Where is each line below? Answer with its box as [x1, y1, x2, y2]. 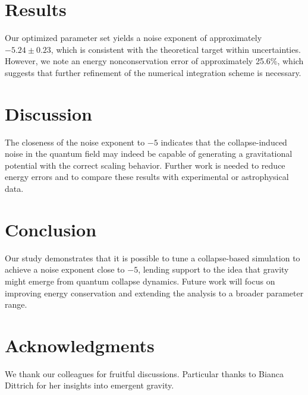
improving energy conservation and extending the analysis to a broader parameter [5, 286, 304, 299]
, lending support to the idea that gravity [138, 263, 289, 276]
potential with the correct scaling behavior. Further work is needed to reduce [5, 159, 285, 171]
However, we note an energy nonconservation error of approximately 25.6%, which [5, 55, 304, 67]
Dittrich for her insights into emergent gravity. [5, 379, 174, 391]
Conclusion [5, 217, 97, 241]
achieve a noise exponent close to [5, 263, 125, 276]
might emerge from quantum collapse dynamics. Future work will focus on [5, 274, 275, 287]
